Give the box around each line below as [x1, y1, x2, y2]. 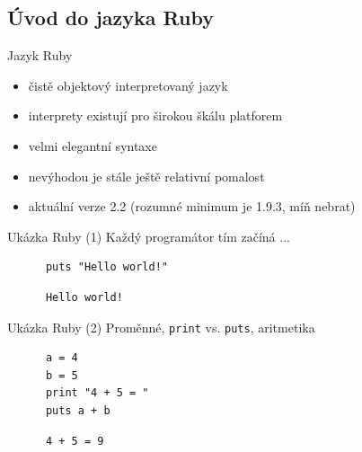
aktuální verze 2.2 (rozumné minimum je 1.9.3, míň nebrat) [28, 197, 356, 216]
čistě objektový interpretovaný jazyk [28, 75, 228, 94]
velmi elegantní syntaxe [28, 136, 157, 155]
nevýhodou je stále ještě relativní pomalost [28, 166, 265, 185]
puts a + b [45, 403, 110, 417]
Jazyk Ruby [7, 46, 73, 65]
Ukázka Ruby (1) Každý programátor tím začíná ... [7, 226, 290, 245]
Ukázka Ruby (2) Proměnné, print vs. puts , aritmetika [7, 317, 315, 336]
